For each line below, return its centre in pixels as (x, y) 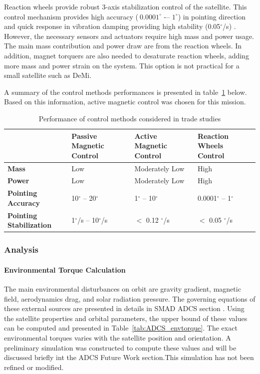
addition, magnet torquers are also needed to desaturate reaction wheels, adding (127, 55)
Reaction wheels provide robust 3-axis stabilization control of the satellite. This (126, 6)
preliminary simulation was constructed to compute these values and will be (120, 347)
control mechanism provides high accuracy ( (71, 16)
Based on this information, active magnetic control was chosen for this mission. (125, 102)
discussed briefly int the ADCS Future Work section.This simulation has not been (129, 357)
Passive (84, 136)
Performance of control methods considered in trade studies (130, 118)
